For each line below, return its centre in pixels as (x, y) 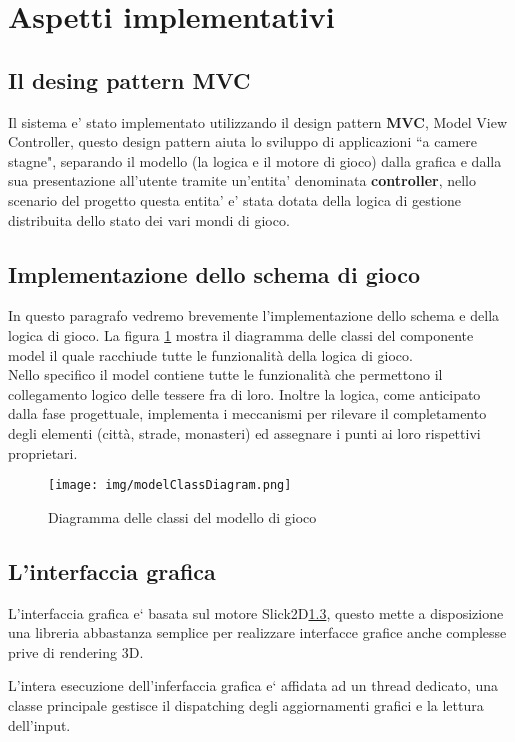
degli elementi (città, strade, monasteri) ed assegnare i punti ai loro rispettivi (244, 432)
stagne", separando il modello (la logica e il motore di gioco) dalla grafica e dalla (255, 160)
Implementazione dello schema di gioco (214, 273)
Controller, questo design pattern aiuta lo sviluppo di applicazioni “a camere (243, 141)
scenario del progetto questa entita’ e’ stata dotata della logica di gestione (235, 199)
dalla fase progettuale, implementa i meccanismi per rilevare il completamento (247, 413)
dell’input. (39, 724)
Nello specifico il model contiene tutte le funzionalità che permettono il (225, 374)
